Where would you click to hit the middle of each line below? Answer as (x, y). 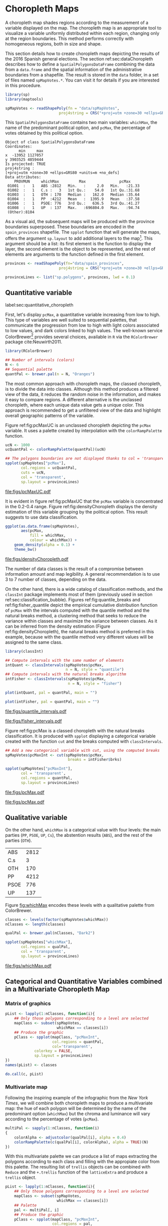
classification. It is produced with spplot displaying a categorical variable (80, 736)
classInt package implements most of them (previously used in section (79, 594)
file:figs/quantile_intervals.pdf (36, 711)
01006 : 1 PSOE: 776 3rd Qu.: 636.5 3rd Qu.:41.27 (73, 204)
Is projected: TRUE (25, 164)
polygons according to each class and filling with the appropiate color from (82, 1161)
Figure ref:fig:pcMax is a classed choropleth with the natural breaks (75, 730)
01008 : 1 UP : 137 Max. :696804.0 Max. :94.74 (73, 208)
